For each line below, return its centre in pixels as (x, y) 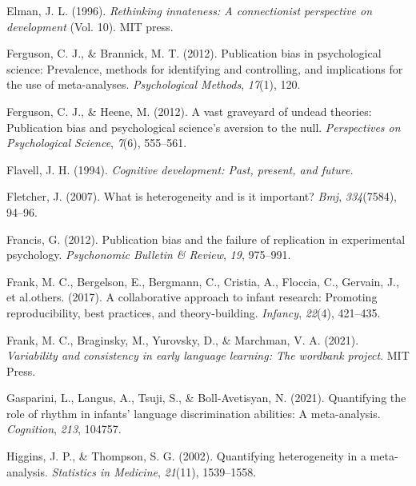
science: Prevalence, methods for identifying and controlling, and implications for (205, 68)
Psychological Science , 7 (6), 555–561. (97, 143)
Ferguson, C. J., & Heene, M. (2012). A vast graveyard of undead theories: (189, 111)
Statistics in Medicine (104, 471)
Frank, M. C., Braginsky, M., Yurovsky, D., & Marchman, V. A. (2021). (183, 339)
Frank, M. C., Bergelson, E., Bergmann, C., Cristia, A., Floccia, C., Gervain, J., (203, 281)
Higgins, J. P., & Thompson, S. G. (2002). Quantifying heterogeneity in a (186, 456)
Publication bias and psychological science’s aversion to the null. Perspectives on (204, 127)
